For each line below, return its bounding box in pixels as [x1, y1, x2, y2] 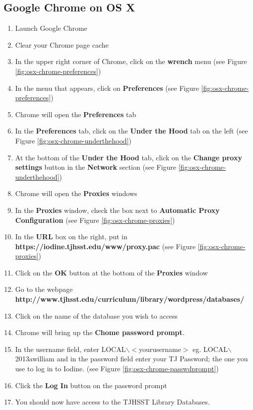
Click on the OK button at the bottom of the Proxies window [15, 267, 208, 277]
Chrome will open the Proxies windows [15, 188, 137, 199]
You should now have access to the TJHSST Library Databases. [15, 397, 210, 407]
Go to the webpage [15, 284, 73, 294]
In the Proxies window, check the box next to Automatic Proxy [15, 205, 220, 215]
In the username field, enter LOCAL [15, 343, 126, 354]
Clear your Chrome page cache [15, 39, 109, 50]
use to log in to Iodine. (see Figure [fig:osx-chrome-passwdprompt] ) [15, 363, 219, 374]
